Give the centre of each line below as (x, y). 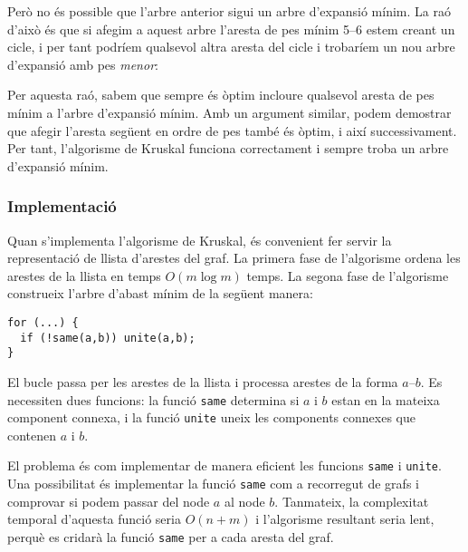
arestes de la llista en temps (84, 275)
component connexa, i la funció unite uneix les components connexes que (211, 417)
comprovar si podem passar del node (109, 501)
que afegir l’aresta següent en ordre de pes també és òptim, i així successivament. (232, 130)
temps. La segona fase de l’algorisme (348, 275)
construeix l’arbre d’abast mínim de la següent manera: (160, 293)
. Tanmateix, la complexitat (352, 501)
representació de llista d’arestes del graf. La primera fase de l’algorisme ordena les (234, 258)
